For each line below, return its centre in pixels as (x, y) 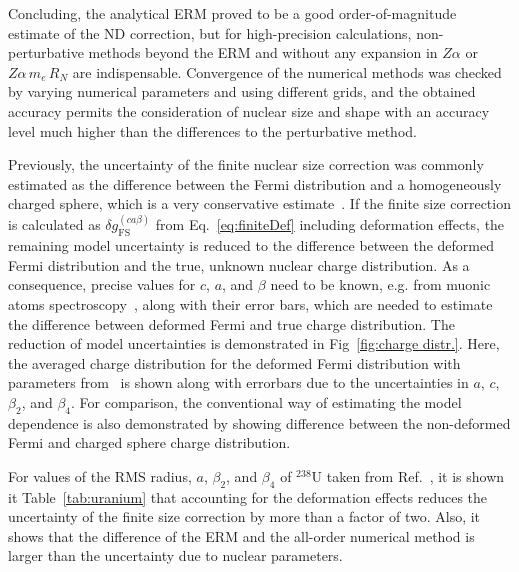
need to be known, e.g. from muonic (380, 284)
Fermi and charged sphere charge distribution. (149, 442)
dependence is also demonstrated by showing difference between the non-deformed (259, 422)
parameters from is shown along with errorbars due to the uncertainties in (238, 382)
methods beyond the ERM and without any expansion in (263, 52)
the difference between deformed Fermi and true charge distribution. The (231, 323)
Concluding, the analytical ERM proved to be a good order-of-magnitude (232, 13)
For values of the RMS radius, (100, 475)
